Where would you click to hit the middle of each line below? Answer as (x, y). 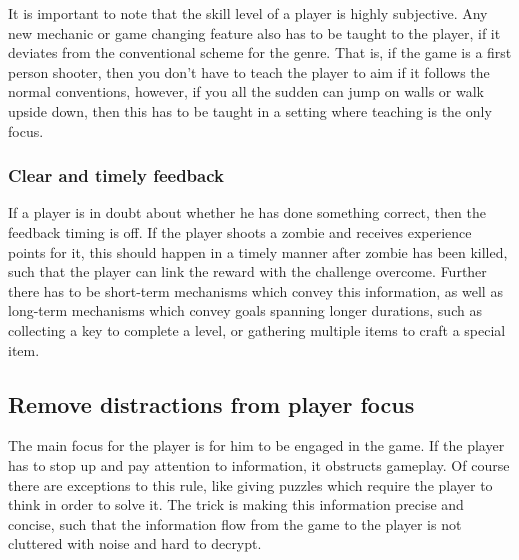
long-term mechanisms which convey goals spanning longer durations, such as (245, 310)
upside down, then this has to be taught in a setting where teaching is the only (250, 110)
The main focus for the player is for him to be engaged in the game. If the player (256, 445)
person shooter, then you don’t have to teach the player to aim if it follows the (249, 71)
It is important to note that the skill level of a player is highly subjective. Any (248, 13)
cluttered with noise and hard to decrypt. (135, 543)
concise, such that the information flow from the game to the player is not (235, 523)
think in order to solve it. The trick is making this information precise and (236, 504)
